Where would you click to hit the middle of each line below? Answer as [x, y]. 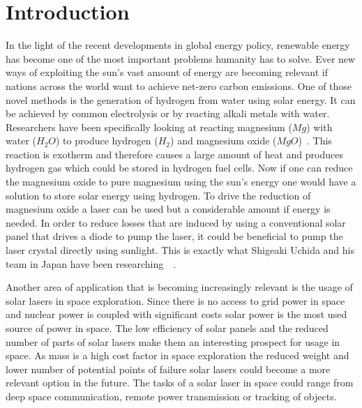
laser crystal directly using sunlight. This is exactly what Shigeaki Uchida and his [180, 250]
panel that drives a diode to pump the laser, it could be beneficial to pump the [174, 236]
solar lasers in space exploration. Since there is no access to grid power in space [175, 300]
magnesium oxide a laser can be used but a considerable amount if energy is [168, 209]
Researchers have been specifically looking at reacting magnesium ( [149, 127]
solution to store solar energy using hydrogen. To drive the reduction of [158, 195]
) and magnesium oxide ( [224, 141]
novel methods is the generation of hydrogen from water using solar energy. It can [181, 99]
